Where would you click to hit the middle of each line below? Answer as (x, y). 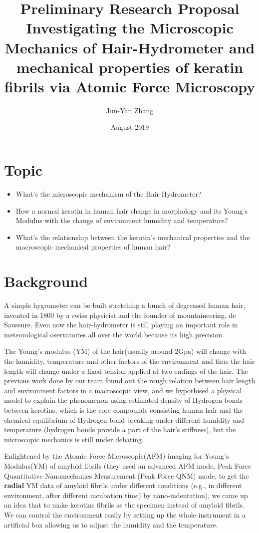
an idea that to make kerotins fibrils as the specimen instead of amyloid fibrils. (125, 505)
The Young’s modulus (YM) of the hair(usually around (88, 351)
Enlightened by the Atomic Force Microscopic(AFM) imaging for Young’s (117, 456)
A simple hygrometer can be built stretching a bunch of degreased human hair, (125, 305)
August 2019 (130, 127)
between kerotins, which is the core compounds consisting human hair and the (124, 410)
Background (46, 281)
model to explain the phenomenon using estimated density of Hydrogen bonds (123, 400)
